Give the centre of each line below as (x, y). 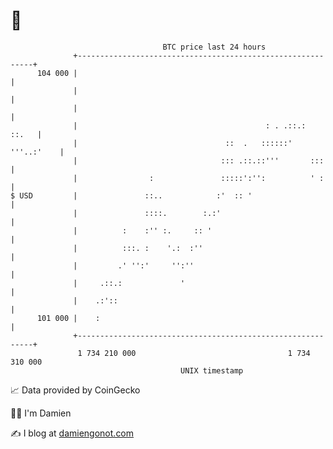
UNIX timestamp (212, 370)
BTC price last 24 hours (214, 47)
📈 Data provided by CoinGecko (75, 390)
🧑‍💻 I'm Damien (41, 413)
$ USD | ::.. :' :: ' (131, 195)
